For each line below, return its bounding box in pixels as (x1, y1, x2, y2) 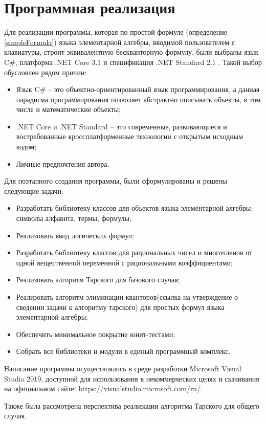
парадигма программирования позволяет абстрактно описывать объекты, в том (16, 94, 261, 104)
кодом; (16, 141, 37, 152)
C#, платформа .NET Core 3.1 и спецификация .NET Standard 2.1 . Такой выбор (4, 56, 262, 67)
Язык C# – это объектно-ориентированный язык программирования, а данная (16, 84, 260, 95)
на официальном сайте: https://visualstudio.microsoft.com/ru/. (4, 383, 203, 394)
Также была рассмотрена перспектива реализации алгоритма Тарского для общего (4, 400, 259, 411)
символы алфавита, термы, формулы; (16, 213, 131, 224)
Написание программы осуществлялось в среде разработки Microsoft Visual (4, 363, 241, 373)
